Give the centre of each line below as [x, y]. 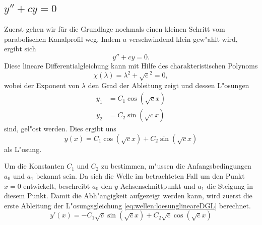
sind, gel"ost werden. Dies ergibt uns [60, 129]
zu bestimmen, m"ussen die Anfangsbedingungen [176, 166]
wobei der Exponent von [42, 85]
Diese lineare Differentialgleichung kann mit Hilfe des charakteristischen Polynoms [131, 65]
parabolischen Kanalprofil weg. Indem [62, 39]
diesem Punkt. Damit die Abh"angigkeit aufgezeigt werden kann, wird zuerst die [128, 196]
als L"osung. [23, 149]
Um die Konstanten [34, 166]
